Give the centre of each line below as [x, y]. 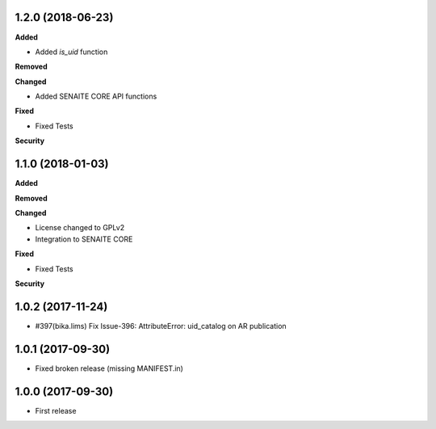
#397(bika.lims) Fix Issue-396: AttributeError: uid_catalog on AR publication [161, 326]
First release [56, 410]
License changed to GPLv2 [80, 228]
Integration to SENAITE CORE [84, 239]
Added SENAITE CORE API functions [96, 96]
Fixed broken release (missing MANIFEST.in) [109, 368]
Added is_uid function [71, 52]
